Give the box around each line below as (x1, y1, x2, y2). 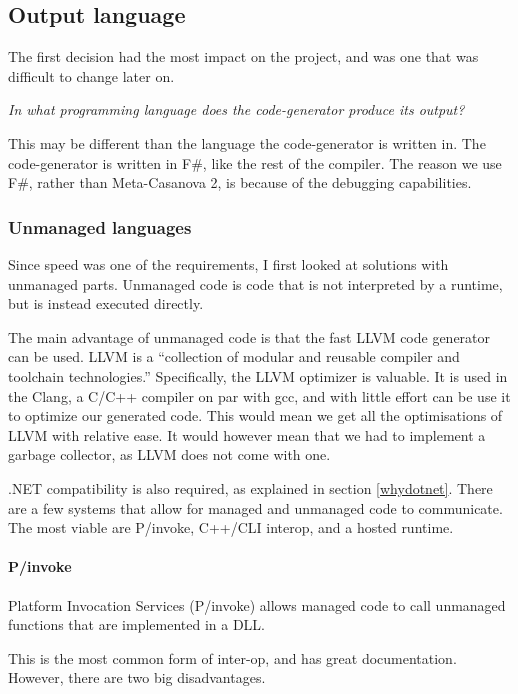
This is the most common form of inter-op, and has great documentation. (8, 647, 457, 668)
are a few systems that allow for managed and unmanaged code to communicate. (8, 497, 503, 518)
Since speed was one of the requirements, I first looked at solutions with (8, 253, 449, 274)
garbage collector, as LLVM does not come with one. (8, 444, 331, 465)
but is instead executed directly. (8, 293, 204, 314)
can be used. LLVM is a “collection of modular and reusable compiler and (8, 346, 460, 367)
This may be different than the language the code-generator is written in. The (8, 132, 486, 153)
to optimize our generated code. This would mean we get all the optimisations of (8, 405, 503, 426)
